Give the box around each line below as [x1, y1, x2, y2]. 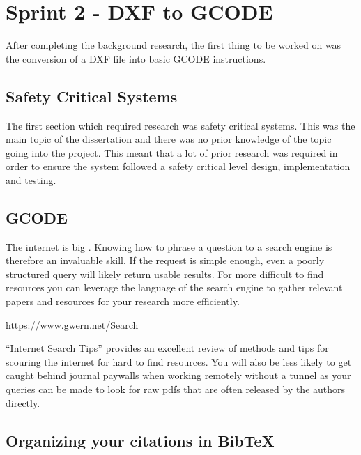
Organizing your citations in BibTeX [6, 429, 275, 451]
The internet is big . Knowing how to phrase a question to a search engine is [6, 239, 332, 254]
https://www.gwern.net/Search [6, 317, 139, 332]
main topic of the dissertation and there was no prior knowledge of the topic [6, 132, 332, 146]
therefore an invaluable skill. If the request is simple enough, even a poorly [6, 253, 325, 268]
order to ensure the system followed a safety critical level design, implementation [6, 159, 351, 173]
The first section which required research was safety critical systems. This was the [6, 118, 355, 132]
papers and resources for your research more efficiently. [6, 294, 240, 309]
